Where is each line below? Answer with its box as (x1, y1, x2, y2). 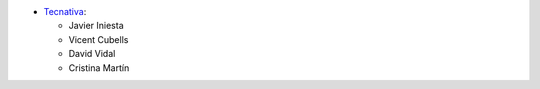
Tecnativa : (43, 6, 87, 17)
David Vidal (68, 48, 116, 60)
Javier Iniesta (68, 20, 124, 32)
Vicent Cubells (68, 33, 129, 45)
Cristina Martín (68, 61, 130, 74)
